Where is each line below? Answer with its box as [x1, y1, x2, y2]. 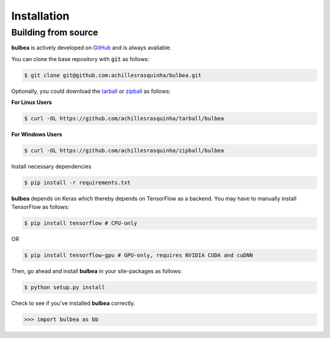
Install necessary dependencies [11, 163, 92, 171]
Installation [11, 9, 70, 23]
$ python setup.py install [24, 284, 105, 291]
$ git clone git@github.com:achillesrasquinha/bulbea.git [24, 72, 202, 79]
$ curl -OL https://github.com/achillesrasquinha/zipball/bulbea [24, 147, 224, 154]
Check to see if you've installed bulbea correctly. [11, 299, 136, 307]
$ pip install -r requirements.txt [24, 179, 131, 186]
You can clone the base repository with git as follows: [11, 55, 150, 62]
